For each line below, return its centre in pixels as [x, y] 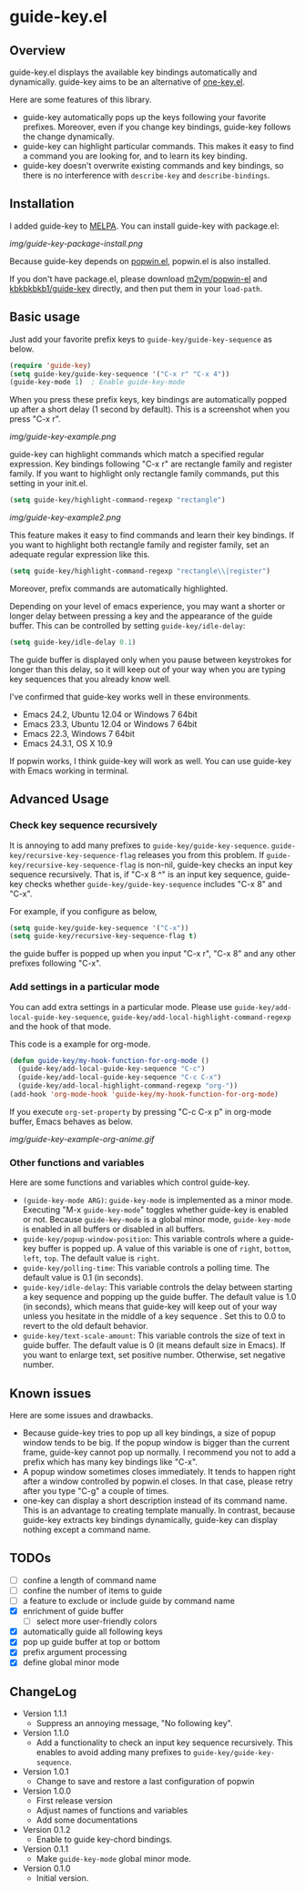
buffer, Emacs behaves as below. [71, 1121]
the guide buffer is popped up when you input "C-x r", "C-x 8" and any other [152, 954]
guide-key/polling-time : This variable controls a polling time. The [146, 1268]
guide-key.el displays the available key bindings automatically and [133, 72]
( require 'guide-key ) [51, 365]
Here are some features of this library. [81, 99]
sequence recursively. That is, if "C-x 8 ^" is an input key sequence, [137, 874]
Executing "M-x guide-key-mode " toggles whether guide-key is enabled [155, 1210]
